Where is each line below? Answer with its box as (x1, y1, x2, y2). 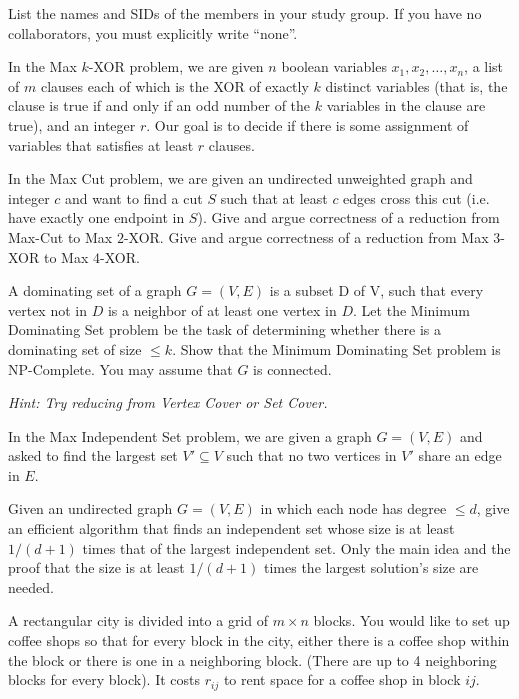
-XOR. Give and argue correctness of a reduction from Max (123, 226, 489, 247)
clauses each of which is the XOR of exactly (40, 75, 309, 96)
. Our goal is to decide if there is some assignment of (146, 114, 469, 135)
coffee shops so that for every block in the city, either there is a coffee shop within (8, 630, 510, 651)
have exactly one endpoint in (8, 207, 185, 228)
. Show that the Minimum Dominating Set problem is (172, 338, 501, 359)
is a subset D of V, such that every (269, 280, 484, 301)
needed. (8, 576, 54, 597)
